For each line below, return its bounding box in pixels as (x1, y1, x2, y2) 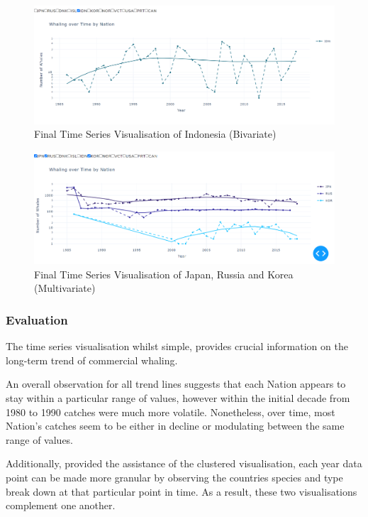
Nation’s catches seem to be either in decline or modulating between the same (6, 418, 345, 433)
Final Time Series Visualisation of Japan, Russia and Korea (34, 266, 294, 281)
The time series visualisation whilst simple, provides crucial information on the (6, 339, 348, 354)
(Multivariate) (34, 281, 96, 295)
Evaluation (6, 310, 68, 328)
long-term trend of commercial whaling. (6, 352, 178, 367)
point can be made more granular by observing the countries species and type (6, 469, 343, 484)
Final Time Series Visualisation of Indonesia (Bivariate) (34, 126, 277, 141)
